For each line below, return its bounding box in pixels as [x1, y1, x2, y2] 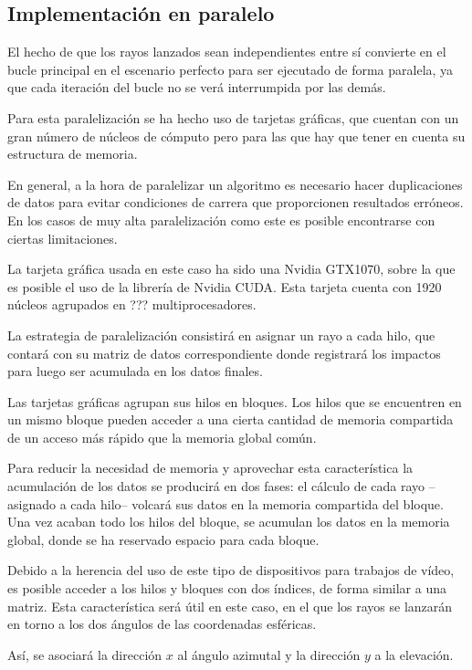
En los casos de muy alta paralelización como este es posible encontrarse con [7, 210, 435, 229]
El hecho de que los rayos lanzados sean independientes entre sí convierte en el [7, 42, 446, 61]
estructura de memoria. [7, 144, 138, 163]
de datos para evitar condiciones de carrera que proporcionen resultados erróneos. [7, 193, 464, 212]
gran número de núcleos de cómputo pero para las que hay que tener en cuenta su [7, 126, 466, 145]
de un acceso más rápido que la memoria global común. [7, 427, 317, 446]
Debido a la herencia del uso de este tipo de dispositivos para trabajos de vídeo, [7, 560, 455, 580]
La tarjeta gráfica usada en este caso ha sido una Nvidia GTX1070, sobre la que [7, 259, 456, 278]
